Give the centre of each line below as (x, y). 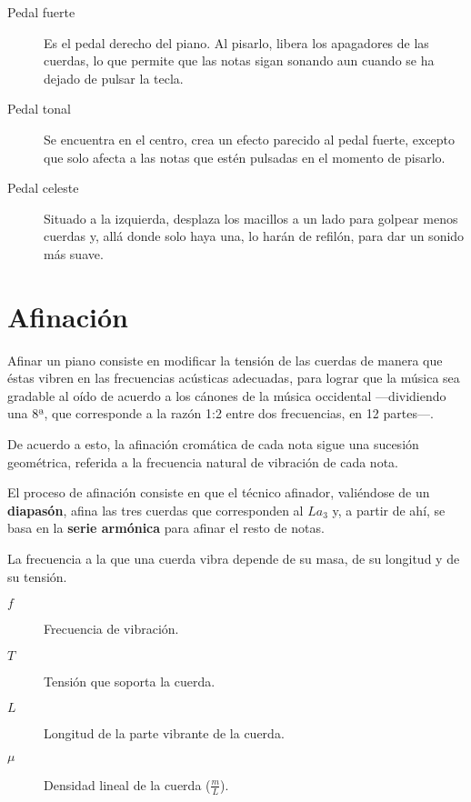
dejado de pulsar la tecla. (114, 78)
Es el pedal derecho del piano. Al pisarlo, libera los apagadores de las (236, 42)
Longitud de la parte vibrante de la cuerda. (164, 733)
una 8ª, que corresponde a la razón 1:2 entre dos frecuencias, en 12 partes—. (220, 413)
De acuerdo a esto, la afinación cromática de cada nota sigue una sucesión (213, 444)
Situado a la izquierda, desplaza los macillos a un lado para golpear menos (251, 218)
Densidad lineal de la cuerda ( (127, 784)
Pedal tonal (39, 109)
